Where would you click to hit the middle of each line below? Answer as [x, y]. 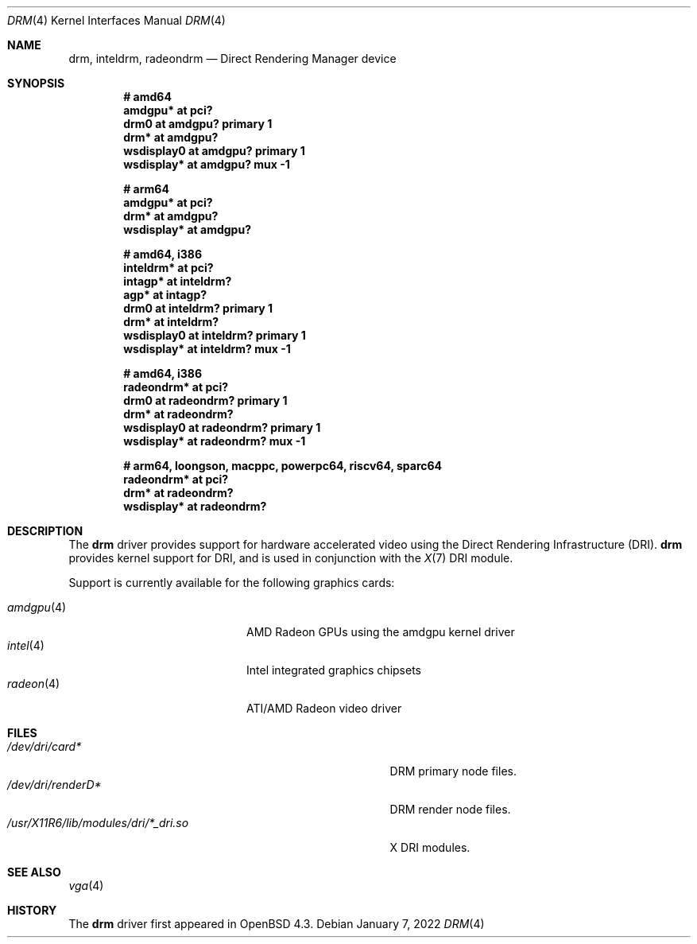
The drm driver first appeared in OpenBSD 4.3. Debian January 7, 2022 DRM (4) [277, 924]
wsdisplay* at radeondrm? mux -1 [215, 441]
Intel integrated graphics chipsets [334, 670]
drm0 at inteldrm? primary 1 [198, 308]
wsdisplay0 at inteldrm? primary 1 [215, 335]
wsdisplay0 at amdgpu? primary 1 [214, 151]
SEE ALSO [34, 872]
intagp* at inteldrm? [178, 281]
